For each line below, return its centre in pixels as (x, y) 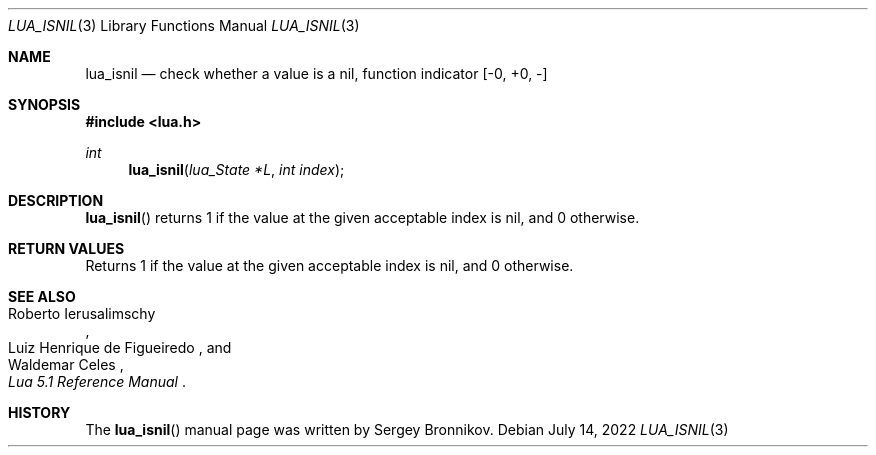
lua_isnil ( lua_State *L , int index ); (236, 169)
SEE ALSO (42, 296)
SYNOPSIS (44, 104)
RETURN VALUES (66, 248)
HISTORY (39, 412)
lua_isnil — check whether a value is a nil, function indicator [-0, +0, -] (316, 73)
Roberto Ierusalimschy (82, 313)
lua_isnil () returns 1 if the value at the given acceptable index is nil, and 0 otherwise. (362, 217)
